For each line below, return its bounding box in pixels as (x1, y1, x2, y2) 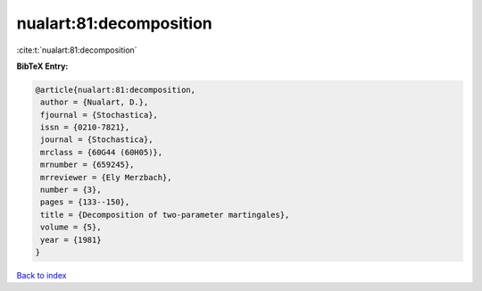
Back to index (16, 270, 67, 280)
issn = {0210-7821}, (40, 122, 130, 133)
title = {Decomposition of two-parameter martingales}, (40, 210, 290, 220)
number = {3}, (40, 185, 102, 195)
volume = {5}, (40, 222, 102, 232)
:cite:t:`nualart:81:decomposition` (16, 45, 137, 55)
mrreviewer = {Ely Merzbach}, (40, 172, 173, 182)
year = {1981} (40, 235, 102, 245)
